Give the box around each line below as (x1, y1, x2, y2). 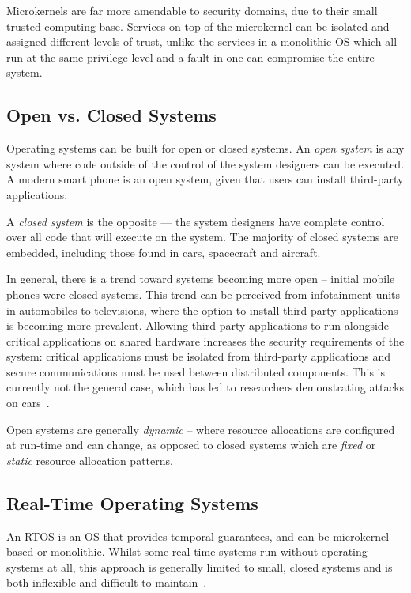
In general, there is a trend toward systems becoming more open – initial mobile (6, 270, 395, 287)
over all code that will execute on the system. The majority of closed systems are (6, 229, 398, 245)
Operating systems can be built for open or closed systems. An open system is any (6, 140, 405, 157)
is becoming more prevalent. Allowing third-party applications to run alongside (6, 317, 389, 334)
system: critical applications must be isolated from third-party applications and (6, 348, 390, 364)
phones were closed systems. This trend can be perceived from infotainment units (6, 285, 401, 302)
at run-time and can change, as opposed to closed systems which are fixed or (6, 436, 376, 453)
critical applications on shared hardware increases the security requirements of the (6, 332, 405, 349)
